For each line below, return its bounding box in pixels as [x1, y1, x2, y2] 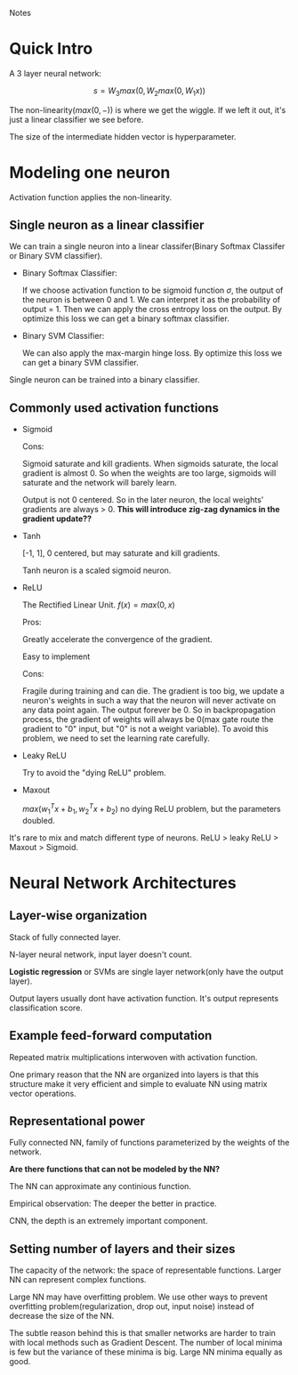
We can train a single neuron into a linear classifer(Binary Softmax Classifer [9, 241, 286, 252]
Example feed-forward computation [9, 1028, 213, 1043]
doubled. [21, 815, 55, 825]
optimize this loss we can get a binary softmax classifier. [21, 313, 230, 324]
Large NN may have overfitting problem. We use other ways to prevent [9, 1291, 269, 1302]
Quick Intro [9, 39, 93, 59]
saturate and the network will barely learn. [21, 478, 178, 488]
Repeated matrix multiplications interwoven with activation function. [9, 1051, 258, 1062]
